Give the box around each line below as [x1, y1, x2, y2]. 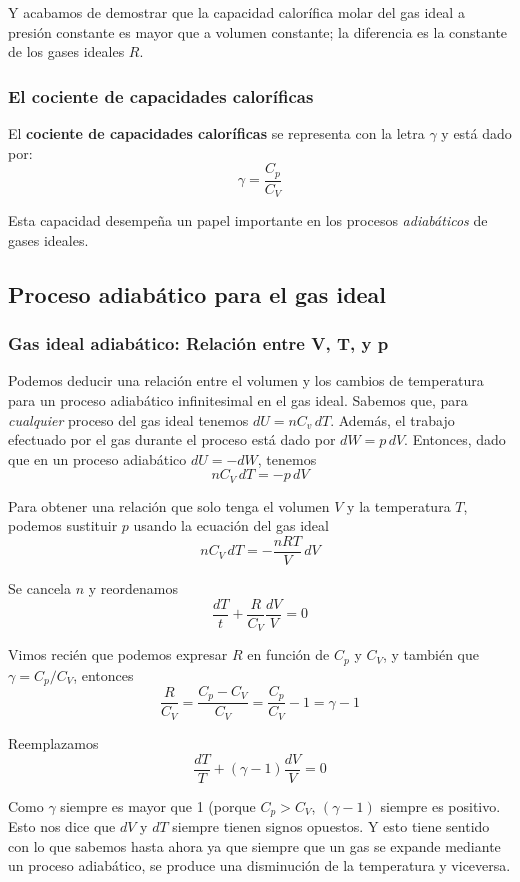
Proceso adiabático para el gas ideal [8, 278, 387, 309]
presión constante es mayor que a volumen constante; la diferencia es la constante [8, 21, 508, 42]
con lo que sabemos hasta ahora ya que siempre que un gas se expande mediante [8, 835, 501, 856]
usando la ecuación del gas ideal [133, 515, 329, 536]
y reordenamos [88, 577, 178, 598]
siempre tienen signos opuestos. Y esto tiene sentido [172, 816, 490, 837]
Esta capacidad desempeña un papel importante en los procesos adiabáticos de [8, 210, 488, 231]
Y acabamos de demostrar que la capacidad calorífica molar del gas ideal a [8, 2, 465, 22]
